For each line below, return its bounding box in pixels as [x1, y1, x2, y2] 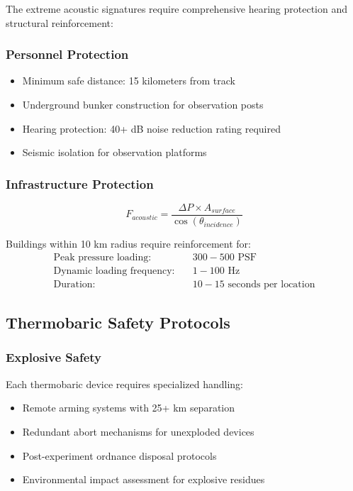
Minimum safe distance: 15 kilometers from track [22, 73, 235, 88]
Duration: [53, 279, 96, 289]
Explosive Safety [6, 348, 101, 366]
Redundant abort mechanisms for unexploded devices [22, 424, 254, 438]
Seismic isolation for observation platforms [22, 145, 207, 160]
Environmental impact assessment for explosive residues [22, 472, 265, 487]
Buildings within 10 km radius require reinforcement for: [6, 236, 251, 251]
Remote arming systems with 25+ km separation [22, 400, 235, 415]
